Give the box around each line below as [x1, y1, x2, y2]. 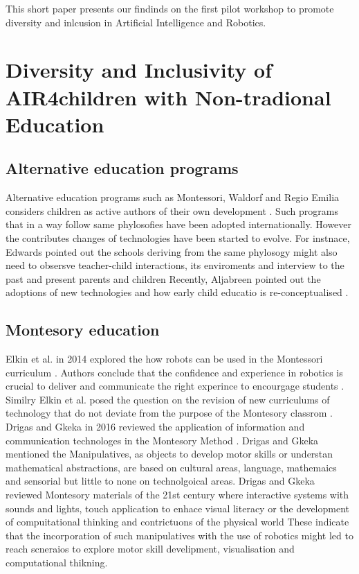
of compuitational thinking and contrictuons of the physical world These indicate [6, 514, 349, 529]
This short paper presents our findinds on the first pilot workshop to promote [6, 1, 334, 15]
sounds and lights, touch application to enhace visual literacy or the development [6, 501, 350, 515]
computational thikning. [6, 555, 108, 569]
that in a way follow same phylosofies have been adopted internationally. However [6, 217, 352, 232]
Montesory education [6, 319, 160, 340]
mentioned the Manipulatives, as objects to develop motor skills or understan [6, 446, 333, 461]
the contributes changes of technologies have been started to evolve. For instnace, [6, 230, 350, 245]
